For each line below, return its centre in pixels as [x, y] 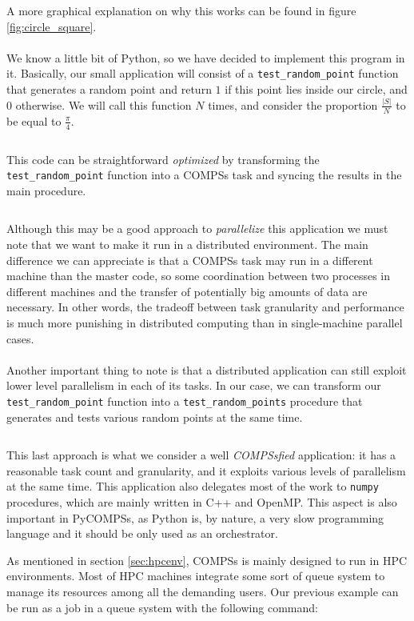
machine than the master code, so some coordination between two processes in [199, 276]
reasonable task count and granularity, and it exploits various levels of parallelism [206, 470]
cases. [20, 338]
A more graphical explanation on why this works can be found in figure [181, 10]
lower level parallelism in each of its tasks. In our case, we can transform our [194, 385]
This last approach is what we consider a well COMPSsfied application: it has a [201, 455]
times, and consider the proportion [293, 104]
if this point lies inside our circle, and [316, 89]
